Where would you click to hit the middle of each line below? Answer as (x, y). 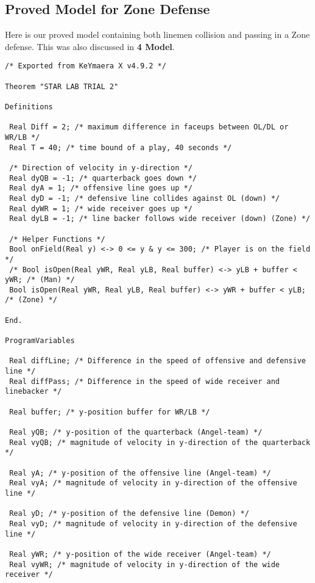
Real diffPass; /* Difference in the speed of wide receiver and (145, 381)
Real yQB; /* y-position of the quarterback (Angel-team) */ (136, 433)
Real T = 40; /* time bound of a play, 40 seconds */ (121, 147)
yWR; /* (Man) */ (40, 280)
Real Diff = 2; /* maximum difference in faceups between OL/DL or (149, 127)
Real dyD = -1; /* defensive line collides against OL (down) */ (145, 198)
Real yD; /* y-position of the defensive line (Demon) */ (129, 514)
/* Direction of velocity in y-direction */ (101, 168)
